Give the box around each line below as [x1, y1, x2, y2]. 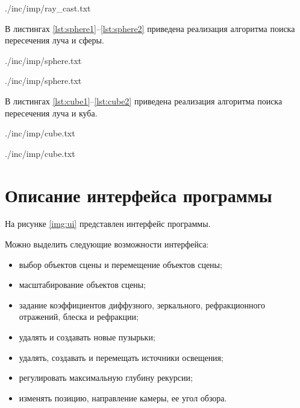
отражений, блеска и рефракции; [19, 310, 139, 323]
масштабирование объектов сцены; [19, 278, 146, 291]
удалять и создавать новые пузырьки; [19, 331, 155, 343]
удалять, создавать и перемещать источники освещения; [19, 351, 223, 363]
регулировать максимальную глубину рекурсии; [19, 371, 193, 384]
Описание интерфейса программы [5, 182, 272, 207]
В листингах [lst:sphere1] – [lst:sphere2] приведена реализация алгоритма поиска [5, 22, 295, 34]
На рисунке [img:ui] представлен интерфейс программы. [5, 217, 211, 230]
